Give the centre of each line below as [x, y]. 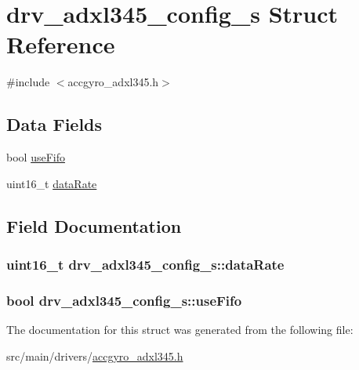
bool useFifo [36, 157]
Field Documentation [94, 225]
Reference [61, 44]
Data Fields [54, 124]
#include [28, 82]
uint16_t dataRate [52, 183]
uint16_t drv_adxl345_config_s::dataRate [145, 264]
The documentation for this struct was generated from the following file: [180, 330]
